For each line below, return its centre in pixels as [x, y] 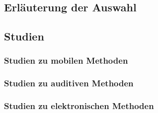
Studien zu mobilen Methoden [66, 60]
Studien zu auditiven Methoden [69, 83]
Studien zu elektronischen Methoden [79, 106]
